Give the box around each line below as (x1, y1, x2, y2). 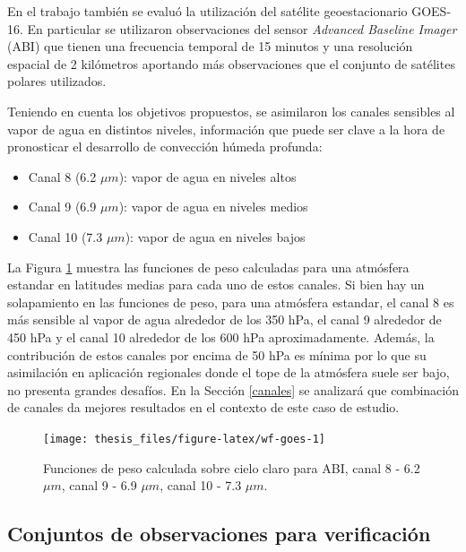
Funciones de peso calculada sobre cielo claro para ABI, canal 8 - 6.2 (43, 458, 420, 477)
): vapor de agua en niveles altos (118, 167, 297, 185)
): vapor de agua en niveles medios (118, 197, 308, 216)
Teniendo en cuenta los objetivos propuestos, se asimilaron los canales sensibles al (7, 101, 455, 120)
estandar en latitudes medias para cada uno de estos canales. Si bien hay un (7, 275, 425, 294)
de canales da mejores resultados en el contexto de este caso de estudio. (7, 398, 400, 417)
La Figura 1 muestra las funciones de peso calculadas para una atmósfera (7, 257, 410, 276)
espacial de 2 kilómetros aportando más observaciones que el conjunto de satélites (7, 54, 455, 73)
